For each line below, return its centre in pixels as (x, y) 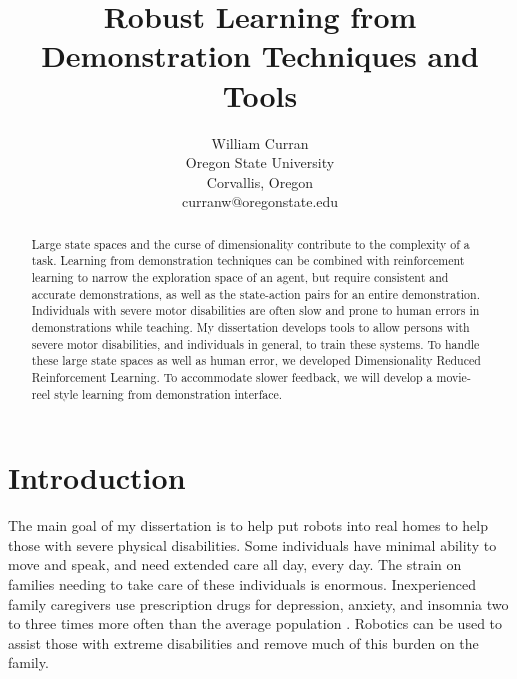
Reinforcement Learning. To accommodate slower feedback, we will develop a (232, 376)
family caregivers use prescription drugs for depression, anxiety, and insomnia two (258, 603)
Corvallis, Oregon (260, 181)
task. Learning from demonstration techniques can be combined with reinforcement (248, 260)
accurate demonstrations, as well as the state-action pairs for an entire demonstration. (255, 293)
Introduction (97, 477)
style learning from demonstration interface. (168, 393)
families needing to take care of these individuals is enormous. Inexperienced (242, 583)
